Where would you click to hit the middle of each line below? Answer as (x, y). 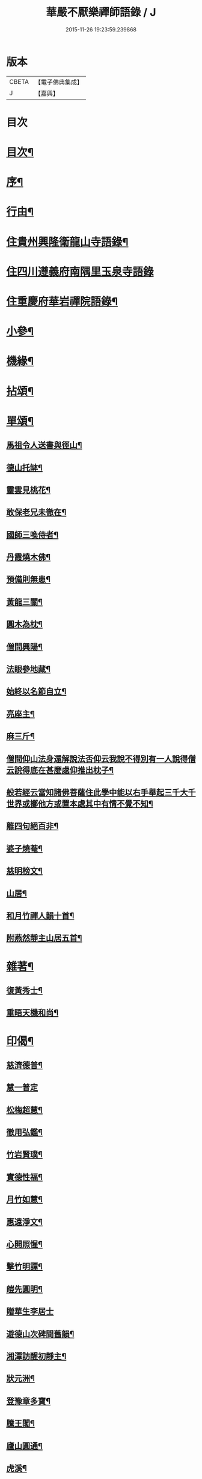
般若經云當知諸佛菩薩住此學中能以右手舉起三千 (93, 792)
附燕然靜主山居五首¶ (44, 938)
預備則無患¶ (29, 580)
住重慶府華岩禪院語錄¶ (62, 302)
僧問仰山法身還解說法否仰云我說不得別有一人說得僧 (101, 759)
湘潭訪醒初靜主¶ (36, 1356)
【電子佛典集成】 (59, 82)
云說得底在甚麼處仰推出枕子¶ (60, 770)
